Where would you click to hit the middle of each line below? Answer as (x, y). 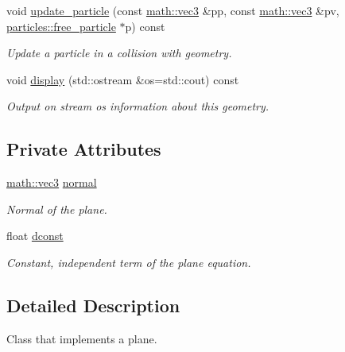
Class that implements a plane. (82, 338)
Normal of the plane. (57, 209)
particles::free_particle (61, 26)
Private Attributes (84, 149)
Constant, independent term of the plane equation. (129, 262)
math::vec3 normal (52, 182)
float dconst (35, 236)
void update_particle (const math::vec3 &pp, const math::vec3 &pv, (173, 10)
